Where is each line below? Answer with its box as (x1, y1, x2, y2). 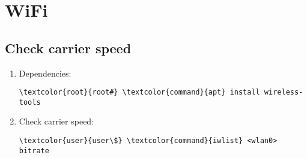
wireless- (264, 88, 303, 97)
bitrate (19, 146, 49, 155)
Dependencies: (19, 66, 71, 79)
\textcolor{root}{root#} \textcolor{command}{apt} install (19, 88, 260, 97)
